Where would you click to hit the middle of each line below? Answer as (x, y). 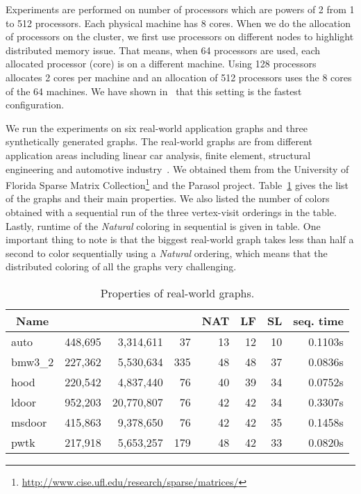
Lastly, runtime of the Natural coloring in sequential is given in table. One (163, 225)
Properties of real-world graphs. (177, 293)
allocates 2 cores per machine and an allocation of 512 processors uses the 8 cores (179, 77)
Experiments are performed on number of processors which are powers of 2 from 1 (180, 9)
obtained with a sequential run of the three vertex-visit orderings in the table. (171, 212)
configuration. (35, 105)
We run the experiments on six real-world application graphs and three (157, 127)
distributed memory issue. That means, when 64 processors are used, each (163, 50)
